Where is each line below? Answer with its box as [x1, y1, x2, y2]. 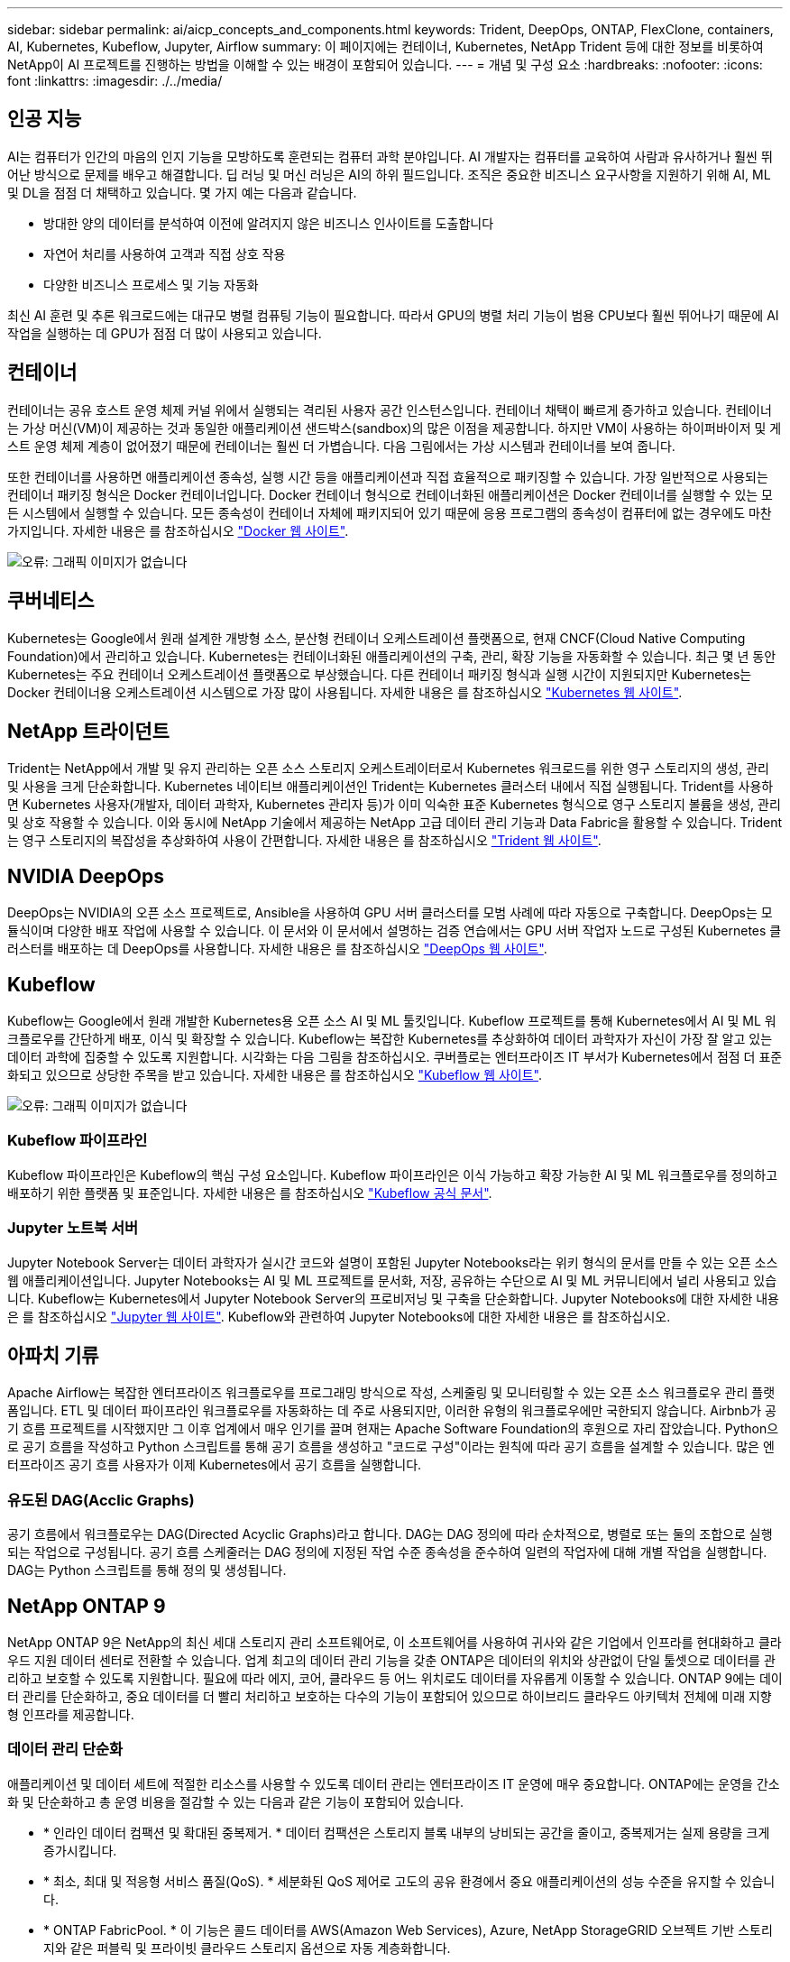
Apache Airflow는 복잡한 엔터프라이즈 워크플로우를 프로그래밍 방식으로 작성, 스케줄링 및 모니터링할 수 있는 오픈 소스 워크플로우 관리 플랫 [7, 1385, 776, 1401]
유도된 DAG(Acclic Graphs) [7, 1490, 195, 1509]
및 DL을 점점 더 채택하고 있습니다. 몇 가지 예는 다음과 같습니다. [7, 184, 357, 200]
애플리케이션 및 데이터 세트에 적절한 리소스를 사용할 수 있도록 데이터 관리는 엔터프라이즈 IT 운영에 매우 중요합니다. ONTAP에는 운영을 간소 [7, 1775, 780, 1792]
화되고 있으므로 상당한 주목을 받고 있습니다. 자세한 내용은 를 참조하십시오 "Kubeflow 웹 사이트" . [7, 1067, 543, 1083]
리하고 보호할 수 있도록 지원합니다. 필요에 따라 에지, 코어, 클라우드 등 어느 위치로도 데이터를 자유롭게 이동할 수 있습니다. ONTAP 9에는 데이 [7, 1671, 783, 1686]
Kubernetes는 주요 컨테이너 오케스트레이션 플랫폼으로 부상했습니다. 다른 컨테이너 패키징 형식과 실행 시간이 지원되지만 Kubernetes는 [7, 666, 752, 682]
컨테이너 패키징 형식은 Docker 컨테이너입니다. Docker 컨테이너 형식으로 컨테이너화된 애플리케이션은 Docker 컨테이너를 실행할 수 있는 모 [7, 486, 773, 502]
